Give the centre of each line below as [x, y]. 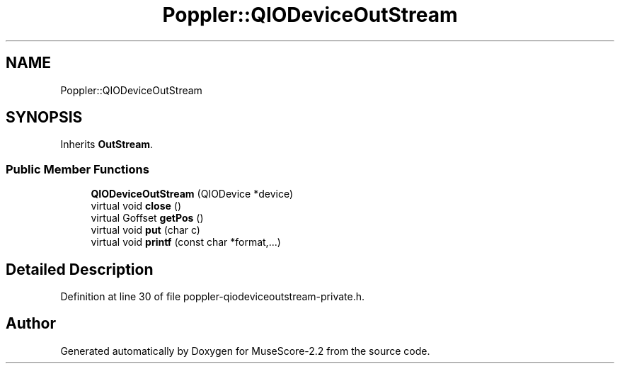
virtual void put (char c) [145, 230]
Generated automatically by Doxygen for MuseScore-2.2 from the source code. [245, 351]
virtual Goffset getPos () [147, 218]
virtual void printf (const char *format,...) [186, 242]
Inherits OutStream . [107, 144]
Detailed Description [80, 269]
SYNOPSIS [44, 118]
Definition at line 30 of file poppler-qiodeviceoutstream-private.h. [213, 297]
